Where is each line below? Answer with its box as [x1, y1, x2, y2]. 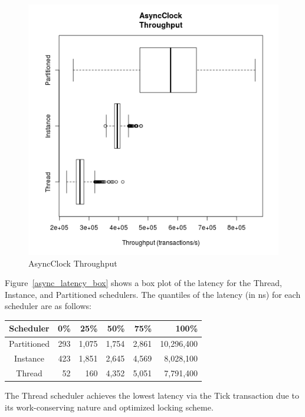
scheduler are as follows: [5, 300, 91, 312]
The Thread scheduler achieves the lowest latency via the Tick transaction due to [5, 389, 299, 402]
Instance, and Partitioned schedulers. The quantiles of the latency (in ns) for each [5, 288, 301, 300]
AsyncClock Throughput [28, 257, 117, 269]
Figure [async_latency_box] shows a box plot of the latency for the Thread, [5, 277, 282, 289]
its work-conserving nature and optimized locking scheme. [5, 400, 214, 413]
